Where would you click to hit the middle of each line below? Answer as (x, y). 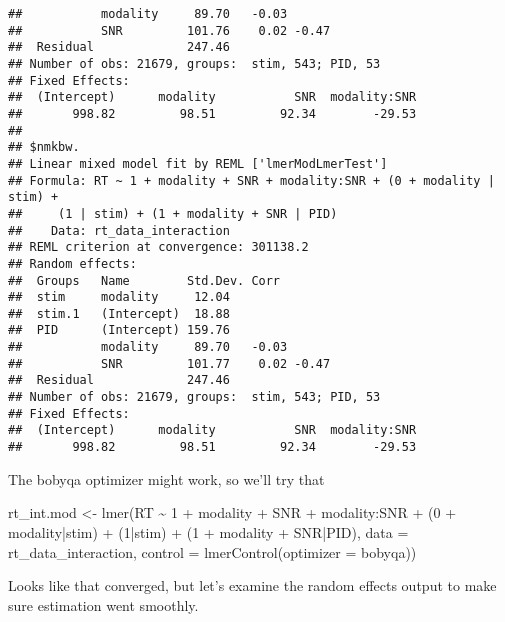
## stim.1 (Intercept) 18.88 (119, 313)
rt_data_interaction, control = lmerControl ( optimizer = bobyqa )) (212, 551)
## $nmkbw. (44, 147)
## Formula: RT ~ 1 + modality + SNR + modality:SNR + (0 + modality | (251, 180)
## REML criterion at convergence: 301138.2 (158, 247)
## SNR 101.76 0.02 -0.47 (169, 30)
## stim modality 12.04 (119, 297)
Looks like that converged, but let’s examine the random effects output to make (252, 585)
